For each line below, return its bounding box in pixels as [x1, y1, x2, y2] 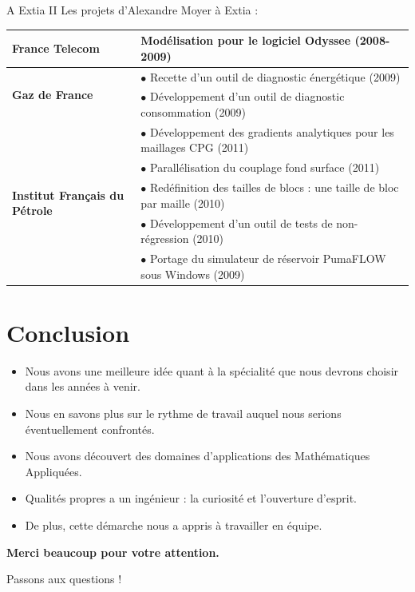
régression [140, 230, 189, 247]
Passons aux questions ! [6, 570, 122, 587]
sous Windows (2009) [140, 265, 245, 282]
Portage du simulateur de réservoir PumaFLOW [150, 249, 386, 266]
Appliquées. [25, 463, 82, 479]
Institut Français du [12, 186, 125, 203]
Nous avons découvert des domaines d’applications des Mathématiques [25, 447, 370, 464]
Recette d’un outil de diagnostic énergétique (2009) [150, 68, 401, 85]
